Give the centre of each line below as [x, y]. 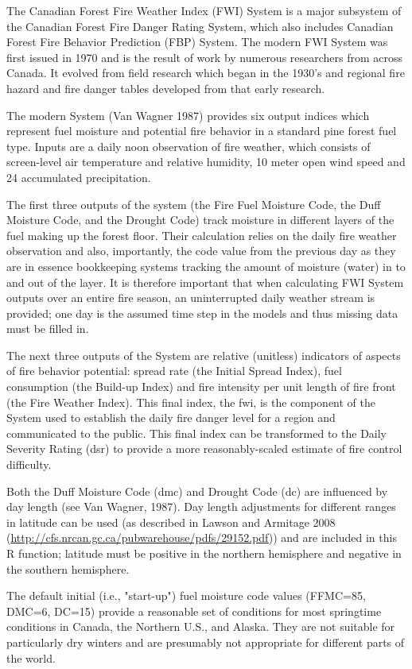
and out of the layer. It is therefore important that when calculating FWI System [205, 282]
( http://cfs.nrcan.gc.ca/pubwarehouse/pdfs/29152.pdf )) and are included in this [202, 538]
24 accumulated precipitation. [79, 177]
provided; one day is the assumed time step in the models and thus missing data [202, 313]
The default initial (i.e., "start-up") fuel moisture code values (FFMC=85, [186, 596]
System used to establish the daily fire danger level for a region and [171, 418]
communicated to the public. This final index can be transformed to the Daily [197, 433]
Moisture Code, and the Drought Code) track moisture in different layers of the [200, 220]
